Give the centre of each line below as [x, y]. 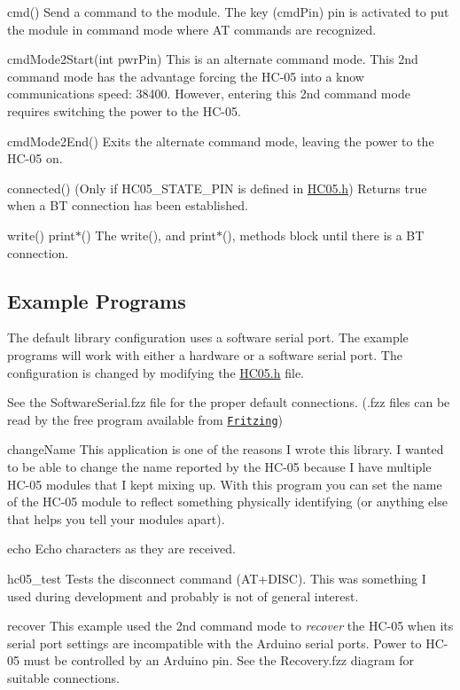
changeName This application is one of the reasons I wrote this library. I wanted [226, 449]
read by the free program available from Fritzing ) [145, 419]
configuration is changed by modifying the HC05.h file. [156, 372]
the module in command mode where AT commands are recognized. [192, 29]
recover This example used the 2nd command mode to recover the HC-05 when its [230, 626]
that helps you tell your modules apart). [116, 518]
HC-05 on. [35, 158]
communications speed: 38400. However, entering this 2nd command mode [209, 94]
